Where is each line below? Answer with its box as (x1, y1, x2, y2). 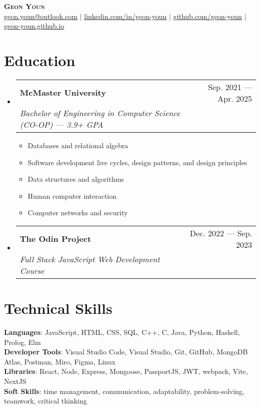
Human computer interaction (27, 190, 117, 201)
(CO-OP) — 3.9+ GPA (19, 118, 103, 130)
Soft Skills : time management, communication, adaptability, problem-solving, (4, 385, 244, 396)
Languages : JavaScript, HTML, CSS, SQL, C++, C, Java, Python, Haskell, (4, 327, 240, 337)
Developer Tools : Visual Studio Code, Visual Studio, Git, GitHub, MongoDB (4, 346, 248, 357)
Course (19, 264, 44, 276)
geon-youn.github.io (4, 21, 64, 31)
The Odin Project (19, 233, 91, 245)
